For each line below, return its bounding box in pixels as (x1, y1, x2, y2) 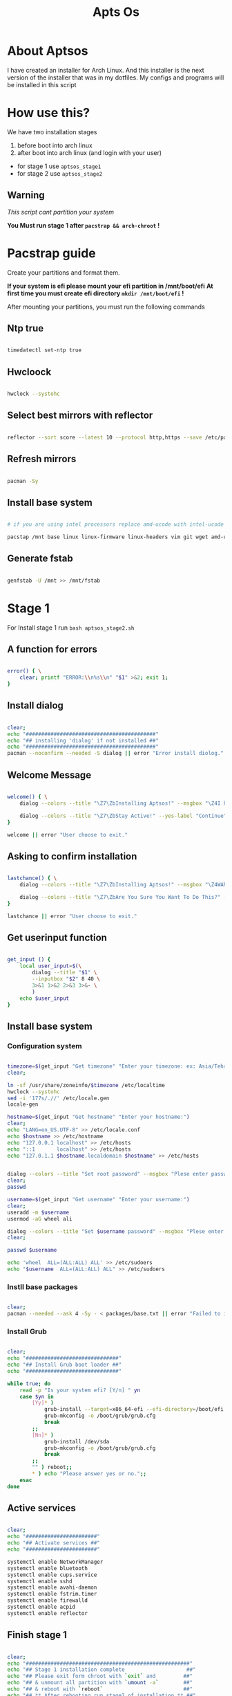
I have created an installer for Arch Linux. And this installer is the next (7, 66, 205, 74)
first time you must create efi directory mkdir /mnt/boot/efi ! (7, 289, 184, 298)
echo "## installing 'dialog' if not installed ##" (7, 737, 159, 744)
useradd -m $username (7, 1209, 70, 1216)
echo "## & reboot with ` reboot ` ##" (7, 1686, 193, 1693)
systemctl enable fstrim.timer (7, 1591, 97, 1598)
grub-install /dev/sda (43, 1438, 110, 1445)
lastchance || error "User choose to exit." (7, 913, 137, 920)
